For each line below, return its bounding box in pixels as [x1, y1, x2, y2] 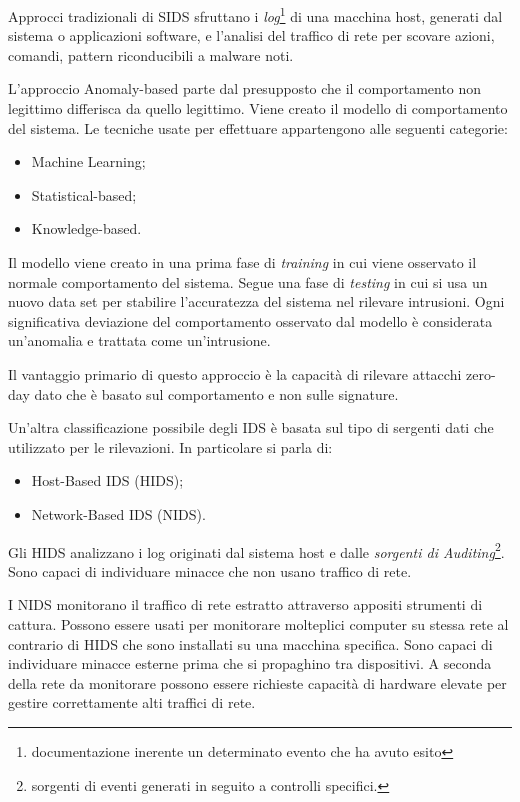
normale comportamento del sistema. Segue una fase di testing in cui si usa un [8, 271, 488, 292]
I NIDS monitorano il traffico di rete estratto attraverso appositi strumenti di [8, 594, 483, 615]
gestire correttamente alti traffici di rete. [8, 692, 256, 713]
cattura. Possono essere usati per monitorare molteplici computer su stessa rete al [8, 613, 509, 634]
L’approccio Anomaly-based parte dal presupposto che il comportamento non [8, 78, 482, 99]
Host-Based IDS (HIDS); [31, 470, 184, 491]
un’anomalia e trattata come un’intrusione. [8, 330, 271, 351]
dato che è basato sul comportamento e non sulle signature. [34, 383, 399, 404]
